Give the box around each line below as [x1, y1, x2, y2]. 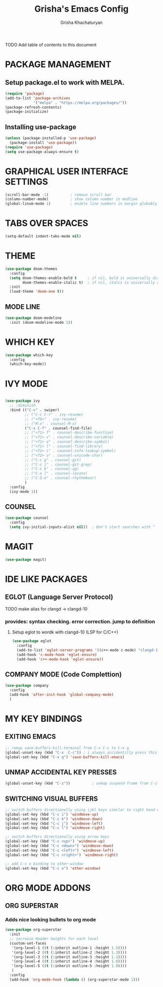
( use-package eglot [12, 639, 52, 644]
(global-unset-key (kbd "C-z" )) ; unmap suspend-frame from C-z [5, 781, 158, 786]
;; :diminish [9, 403, 36, 408]
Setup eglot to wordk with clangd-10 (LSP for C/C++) [12, 629, 118, 635]
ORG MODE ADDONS [5, 882, 91, 893]
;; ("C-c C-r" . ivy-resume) [24, 412, 83, 417]
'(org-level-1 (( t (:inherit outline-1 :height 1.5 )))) [11, 945, 127, 950]
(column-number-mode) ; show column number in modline [5, 197, 138, 202]
